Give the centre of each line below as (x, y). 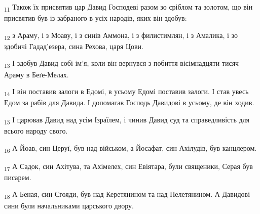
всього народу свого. (36, 131)
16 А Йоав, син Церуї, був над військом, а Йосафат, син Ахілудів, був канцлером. (131, 148)
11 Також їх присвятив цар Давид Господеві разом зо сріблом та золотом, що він (128, 7)
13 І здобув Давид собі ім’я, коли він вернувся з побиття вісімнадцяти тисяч (122, 64)
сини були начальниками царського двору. (69, 205)
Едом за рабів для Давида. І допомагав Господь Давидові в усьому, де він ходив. (129, 102)
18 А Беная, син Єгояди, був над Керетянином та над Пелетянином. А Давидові (127, 195)
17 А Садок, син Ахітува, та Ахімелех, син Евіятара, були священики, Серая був (128, 166)
